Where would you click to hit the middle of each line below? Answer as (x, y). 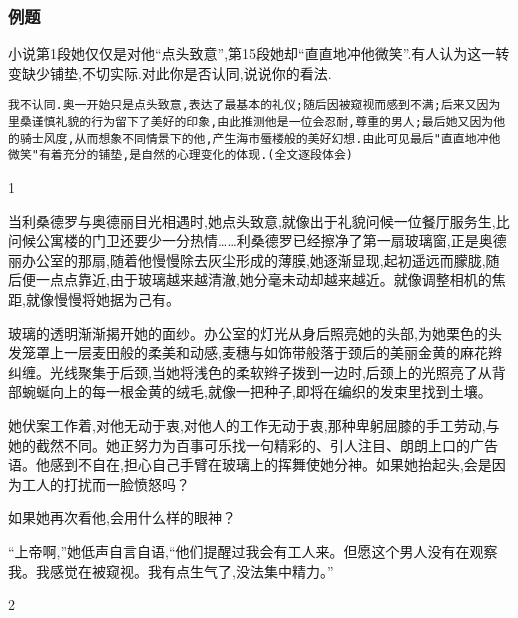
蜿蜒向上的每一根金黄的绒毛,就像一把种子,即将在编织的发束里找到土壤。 (256, 391)
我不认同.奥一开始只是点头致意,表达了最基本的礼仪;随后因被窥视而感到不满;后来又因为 (254, 105)
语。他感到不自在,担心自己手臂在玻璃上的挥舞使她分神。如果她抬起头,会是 (250, 464)
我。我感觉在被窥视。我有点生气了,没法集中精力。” (171, 570)
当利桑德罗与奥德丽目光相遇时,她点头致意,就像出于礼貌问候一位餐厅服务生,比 (259, 220)
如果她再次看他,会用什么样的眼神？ (122, 517)
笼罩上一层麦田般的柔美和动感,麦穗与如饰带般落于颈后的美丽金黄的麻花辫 (261, 352)
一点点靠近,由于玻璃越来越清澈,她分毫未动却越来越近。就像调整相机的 (263, 279)
